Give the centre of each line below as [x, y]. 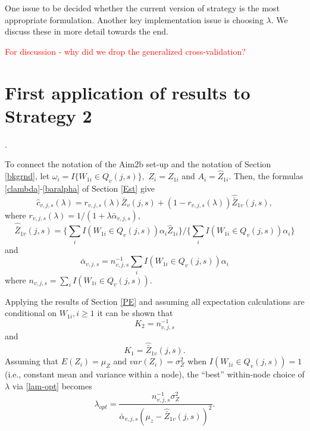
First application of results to [128, 92]
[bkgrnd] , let [27, 176]
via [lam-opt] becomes [52, 385]
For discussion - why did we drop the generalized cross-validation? [125, 51]
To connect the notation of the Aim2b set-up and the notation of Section [138, 164]
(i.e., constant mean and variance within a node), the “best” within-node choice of [155, 374]
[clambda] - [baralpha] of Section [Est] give [80, 188]
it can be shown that [135, 313]
